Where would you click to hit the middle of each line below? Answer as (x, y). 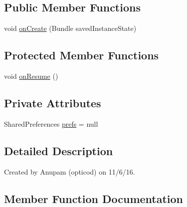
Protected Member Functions (82, 55)
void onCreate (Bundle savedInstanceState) (70, 28)
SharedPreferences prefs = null (51, 123)
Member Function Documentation (94, 198)
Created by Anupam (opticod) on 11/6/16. (70, 171)
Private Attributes (53, 103)
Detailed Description (59, 150)
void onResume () (31, 76)
